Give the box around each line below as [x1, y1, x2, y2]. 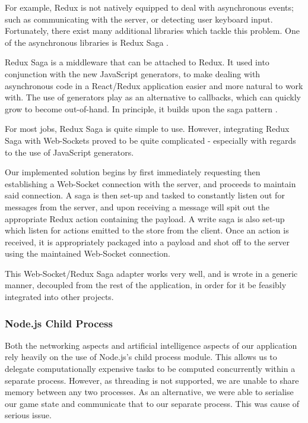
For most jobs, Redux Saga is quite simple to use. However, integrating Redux [5, 122, 290, 135]
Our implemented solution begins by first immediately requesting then [5, 166, 261, 178]
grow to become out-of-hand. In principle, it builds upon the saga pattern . [5, 102, 278, 115]
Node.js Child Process [5, 315, 113, 330]
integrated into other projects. [5, 291, 114, 303]
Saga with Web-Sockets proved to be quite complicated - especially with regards [5, 134, 296, 146]
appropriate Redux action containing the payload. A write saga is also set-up [5, 212, 285, 225]
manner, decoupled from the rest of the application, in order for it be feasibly [5, 279, 287, 291]
